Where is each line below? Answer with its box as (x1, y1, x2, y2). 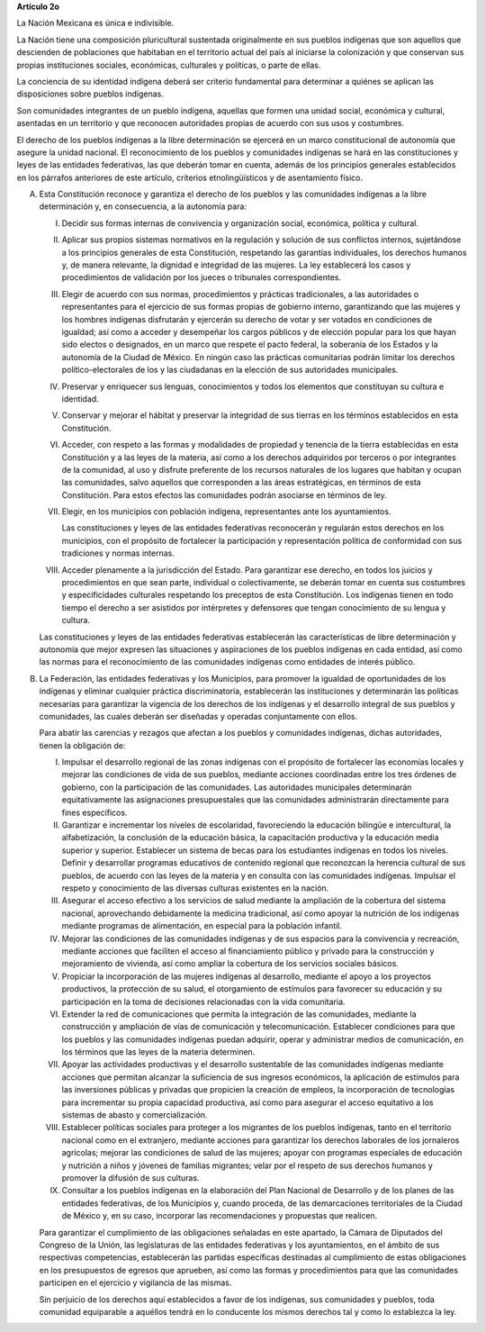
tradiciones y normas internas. (61, 548, 175, 558)
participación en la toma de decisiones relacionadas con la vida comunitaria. (61, 996, 346, 1007)
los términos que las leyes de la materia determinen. (61, 1047, 256, 1057)
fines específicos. (61, 807, 128, 818)
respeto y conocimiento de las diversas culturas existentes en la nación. (61, 883, 329, 893)
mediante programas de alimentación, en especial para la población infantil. (61, 920, 342, 931)
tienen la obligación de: (39, 739, 126, 751)
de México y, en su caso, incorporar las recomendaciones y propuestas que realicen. (61, 1210, 378, 1221)
